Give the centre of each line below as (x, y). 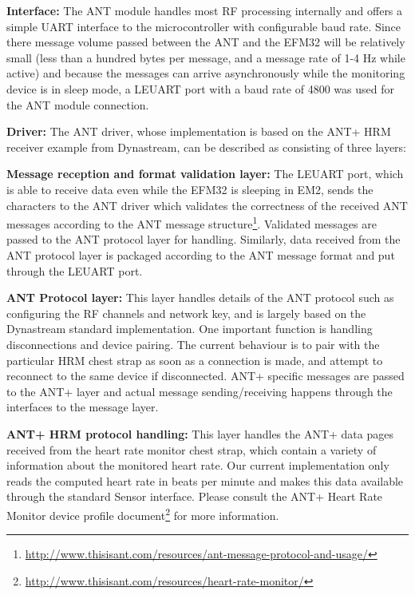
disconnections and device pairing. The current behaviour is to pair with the (193, 344)
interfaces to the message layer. (83, 407)
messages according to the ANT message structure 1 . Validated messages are (192, 222)
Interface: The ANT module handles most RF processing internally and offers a (205, 10)
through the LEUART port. (75, 270)
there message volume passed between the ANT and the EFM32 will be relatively (206, 42)
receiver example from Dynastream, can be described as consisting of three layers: (206, 147)
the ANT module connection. (78, 104)
